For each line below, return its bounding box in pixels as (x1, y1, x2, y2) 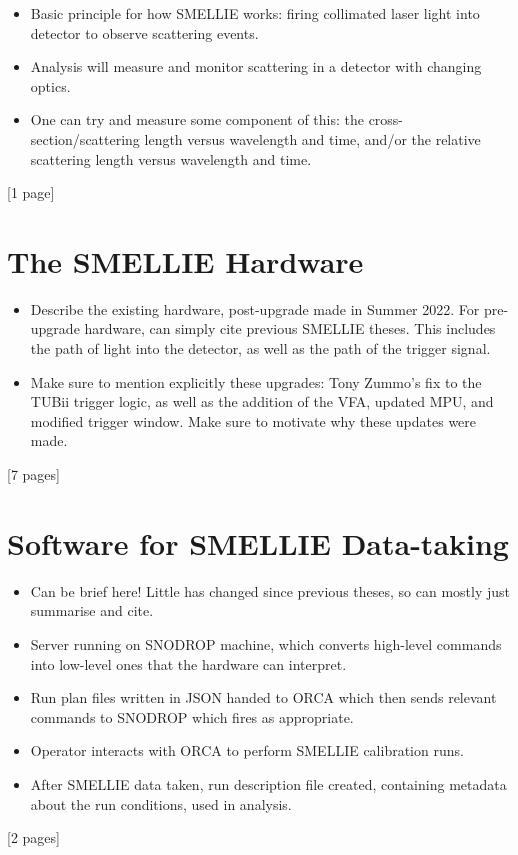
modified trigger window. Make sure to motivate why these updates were (30, 410, 477, 431)
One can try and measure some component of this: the (30, 109, 364, 130)
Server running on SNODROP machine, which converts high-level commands (30, 633, 502, 654)
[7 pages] (7, 464, 60, 485)
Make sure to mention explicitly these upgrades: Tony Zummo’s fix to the (30, 371, 482, 392)
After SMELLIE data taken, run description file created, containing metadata (30, 773, 507, 794)
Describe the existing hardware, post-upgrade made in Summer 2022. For (30, 298, 480, 319)
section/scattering (30, 128, 140, 149)
